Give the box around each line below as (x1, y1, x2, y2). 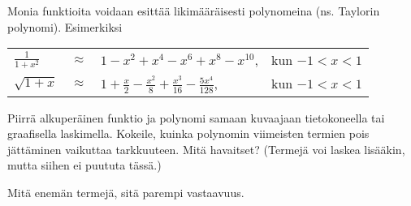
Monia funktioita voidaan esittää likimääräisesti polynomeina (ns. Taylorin (7, 2, 380, 19)
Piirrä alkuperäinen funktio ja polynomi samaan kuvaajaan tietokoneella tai (7, 109, 385, 126)
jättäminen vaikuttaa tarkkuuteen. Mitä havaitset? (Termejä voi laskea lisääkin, (7, 140, 405, 157)
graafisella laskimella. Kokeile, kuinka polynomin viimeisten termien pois (7, 125, 370, 142)
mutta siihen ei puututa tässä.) (7, 157, 162, 174)
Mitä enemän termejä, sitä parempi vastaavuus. (7, 184, 244, 201)
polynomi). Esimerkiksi (7, 18, 123, 35)
